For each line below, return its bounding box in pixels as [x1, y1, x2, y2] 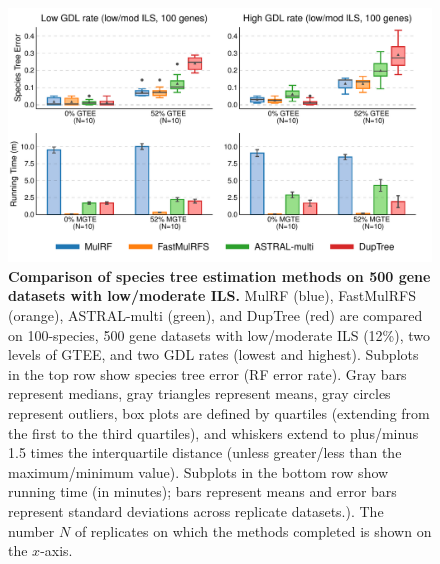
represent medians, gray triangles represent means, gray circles [8, 383, 391, 404]
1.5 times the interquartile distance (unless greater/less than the [8, 442, 402, 463]
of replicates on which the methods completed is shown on [74, 520, 432, 541]
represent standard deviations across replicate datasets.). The [8, 500, 384, 521]
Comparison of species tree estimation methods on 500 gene [8, 265, 431, 286]
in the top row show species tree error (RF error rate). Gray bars [8, 363, 407, 384]
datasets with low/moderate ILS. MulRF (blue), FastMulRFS [8, 285, 416, 306]
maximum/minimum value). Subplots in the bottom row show [8, 461, 389, 482]
